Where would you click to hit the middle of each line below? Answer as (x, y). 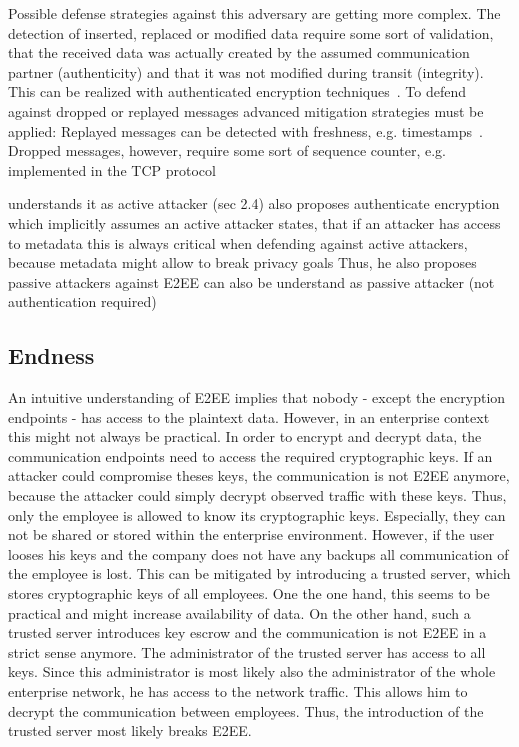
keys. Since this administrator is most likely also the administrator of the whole (252, 671)
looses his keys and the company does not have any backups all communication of (258, 553)
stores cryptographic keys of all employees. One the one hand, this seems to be (249, 593)
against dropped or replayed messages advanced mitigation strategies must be (246, 110)
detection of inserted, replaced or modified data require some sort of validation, (251, 32)
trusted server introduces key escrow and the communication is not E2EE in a (247, 632)
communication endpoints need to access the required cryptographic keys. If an (250, 455)
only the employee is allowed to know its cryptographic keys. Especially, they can (257, 514)
